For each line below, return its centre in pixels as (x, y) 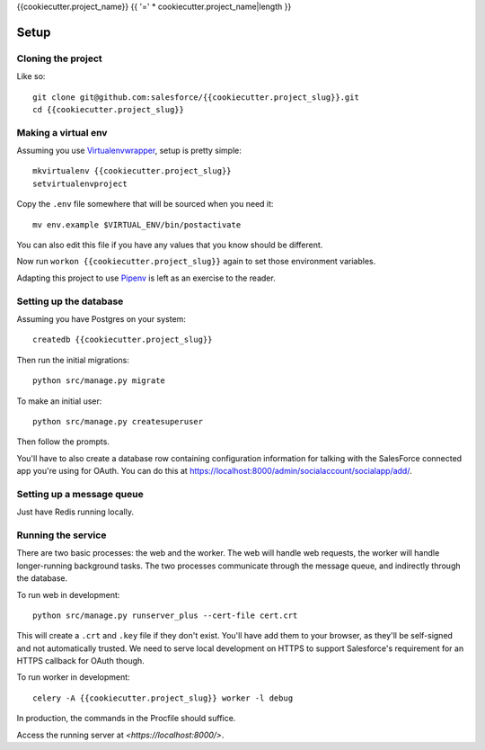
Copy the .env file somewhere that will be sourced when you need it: (145, 204)
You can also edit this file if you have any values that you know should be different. (170, 245)
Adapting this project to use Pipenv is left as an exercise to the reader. (146, 278)
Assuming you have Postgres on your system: (101, 318)
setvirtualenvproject (80, 183)
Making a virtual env (62, 132)
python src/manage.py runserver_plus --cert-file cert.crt (165, 615)
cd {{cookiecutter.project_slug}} (108, 109)
